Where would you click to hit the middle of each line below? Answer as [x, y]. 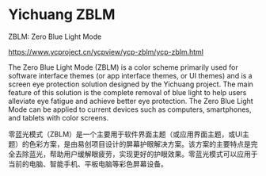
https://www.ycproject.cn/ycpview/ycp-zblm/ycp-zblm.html [106, 52]
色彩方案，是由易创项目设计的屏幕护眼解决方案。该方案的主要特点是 [140, 143]
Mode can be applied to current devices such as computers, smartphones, [130, 109]
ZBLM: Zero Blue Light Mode [55, 36]
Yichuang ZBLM [62, 15]
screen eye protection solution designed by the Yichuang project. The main [131, 84]
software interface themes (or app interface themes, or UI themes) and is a [130, 75]
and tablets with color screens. [59, 117]
